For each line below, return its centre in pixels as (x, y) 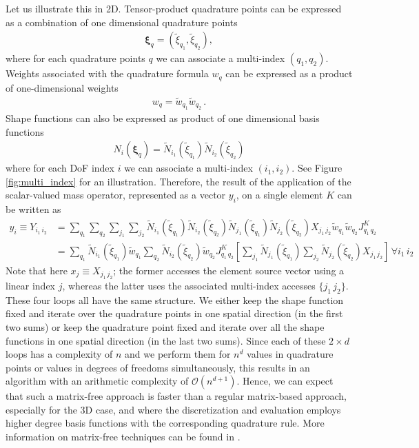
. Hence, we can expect (285, 381)
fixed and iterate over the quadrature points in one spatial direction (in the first (174, 313)
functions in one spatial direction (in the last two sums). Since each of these (166, 340)
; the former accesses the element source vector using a (229, 270)
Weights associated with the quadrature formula (107, 73)
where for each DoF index (60, 168)
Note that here (37, 270)
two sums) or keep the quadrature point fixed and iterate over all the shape (165, 326)
